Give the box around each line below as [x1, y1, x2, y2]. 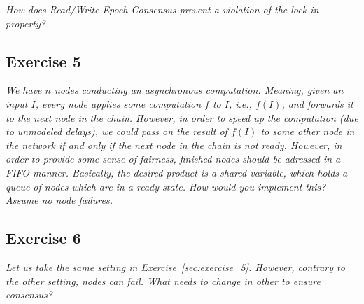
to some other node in [260, 124, 355, 139]
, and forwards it [281, 96, 353, 111]
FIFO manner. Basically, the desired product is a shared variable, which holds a [6, 165, 348, 179]
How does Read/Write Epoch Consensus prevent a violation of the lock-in [6, 2, 319, 16]
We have [6, 83, 42, 97]
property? [6, 15, 45, 30]
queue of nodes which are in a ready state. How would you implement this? [6, 179, 326, 193]
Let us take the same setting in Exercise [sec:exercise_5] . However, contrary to [6, 259, 345, 274]
